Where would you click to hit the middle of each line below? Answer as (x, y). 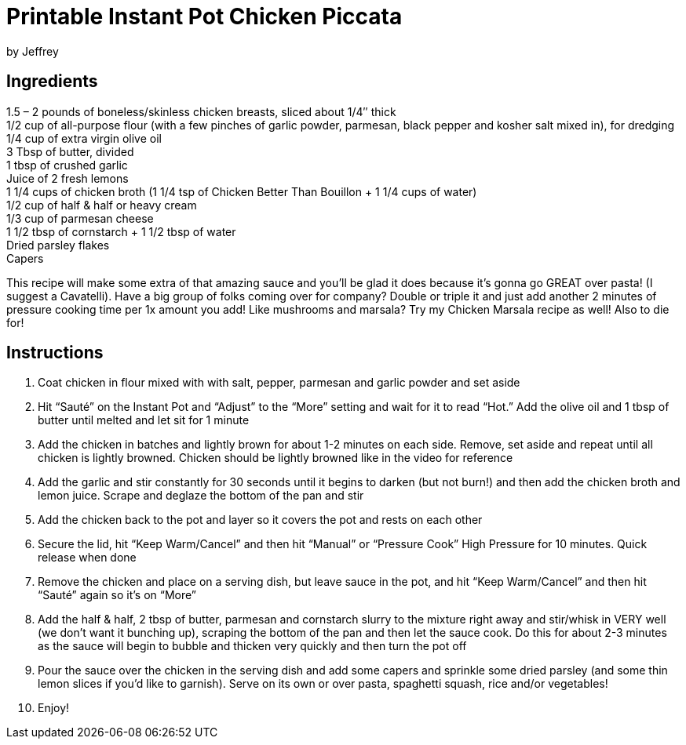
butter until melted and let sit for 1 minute (144, 420)
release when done (87, 558)
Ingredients (52, 82)
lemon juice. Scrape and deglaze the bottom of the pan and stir (201, 496)
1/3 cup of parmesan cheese (80, 218)
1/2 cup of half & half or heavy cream (102, 205)
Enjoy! (54, 708)
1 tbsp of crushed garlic (67, 165)
